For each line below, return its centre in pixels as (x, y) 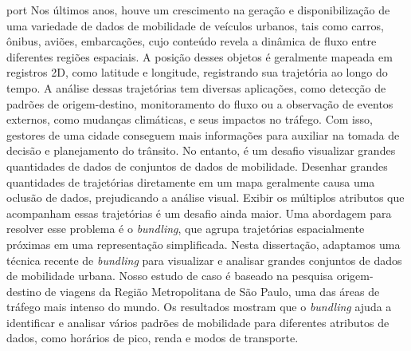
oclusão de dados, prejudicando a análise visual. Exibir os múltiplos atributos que (205, 197)
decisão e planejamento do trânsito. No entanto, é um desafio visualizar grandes (201, 150)
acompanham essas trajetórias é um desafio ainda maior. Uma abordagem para (199, 213)
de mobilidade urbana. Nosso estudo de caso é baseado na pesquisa (170, 276)
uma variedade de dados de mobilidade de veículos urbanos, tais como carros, (195, 25)
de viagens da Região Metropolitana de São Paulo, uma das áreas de (212, 291)
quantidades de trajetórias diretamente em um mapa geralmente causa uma (191, 181)
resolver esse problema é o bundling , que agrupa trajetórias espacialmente (186, 229)
